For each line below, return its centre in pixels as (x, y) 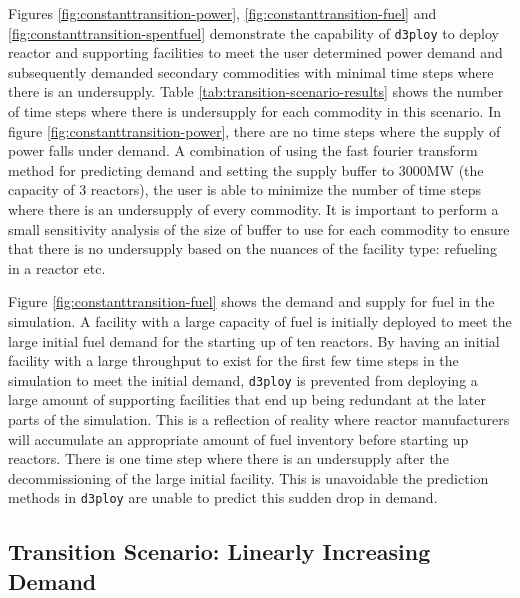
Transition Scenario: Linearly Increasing (219, 551)
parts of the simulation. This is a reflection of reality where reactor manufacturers (259, 419)
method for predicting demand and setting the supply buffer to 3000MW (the (246, 169)
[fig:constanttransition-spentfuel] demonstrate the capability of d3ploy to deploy (254, 32)
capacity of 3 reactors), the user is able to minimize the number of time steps (244, 189)
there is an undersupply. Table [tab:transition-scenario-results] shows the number (256, 91)
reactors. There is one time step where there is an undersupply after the (228, 458)
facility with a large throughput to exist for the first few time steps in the (233, 360)
